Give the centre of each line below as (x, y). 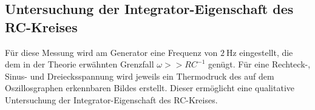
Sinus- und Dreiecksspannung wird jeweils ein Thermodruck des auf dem (140, 76)
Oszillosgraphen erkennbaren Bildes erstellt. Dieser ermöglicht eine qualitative (150, 88)
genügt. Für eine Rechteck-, (259, 64)
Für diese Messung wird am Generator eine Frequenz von (111, 52)
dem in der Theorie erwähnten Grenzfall (80, 64)
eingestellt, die (266, 52)
